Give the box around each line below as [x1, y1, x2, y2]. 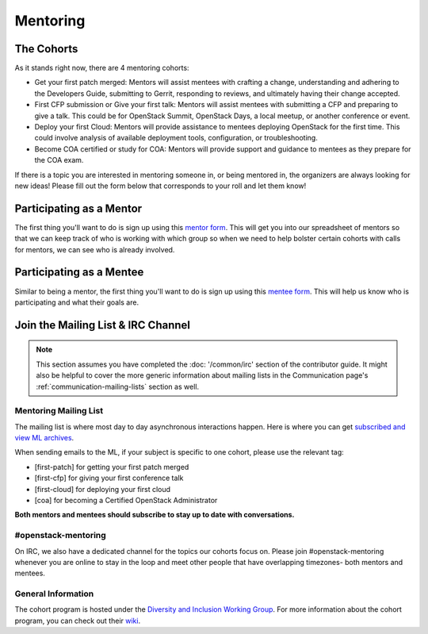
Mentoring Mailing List [14, 405, 103, 417]
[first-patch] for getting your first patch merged [34, 462, 189, 471]
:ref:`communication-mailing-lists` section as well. [36, 382, 200, 391]
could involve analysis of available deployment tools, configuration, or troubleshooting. [34, 133, 319, 143]
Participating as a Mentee [14, 266, 144, 279]
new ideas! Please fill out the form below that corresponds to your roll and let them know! [14, 181, 307, 190]
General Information [14, 588, 94, 599]
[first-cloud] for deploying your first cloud [34, 484, 170, 494]
